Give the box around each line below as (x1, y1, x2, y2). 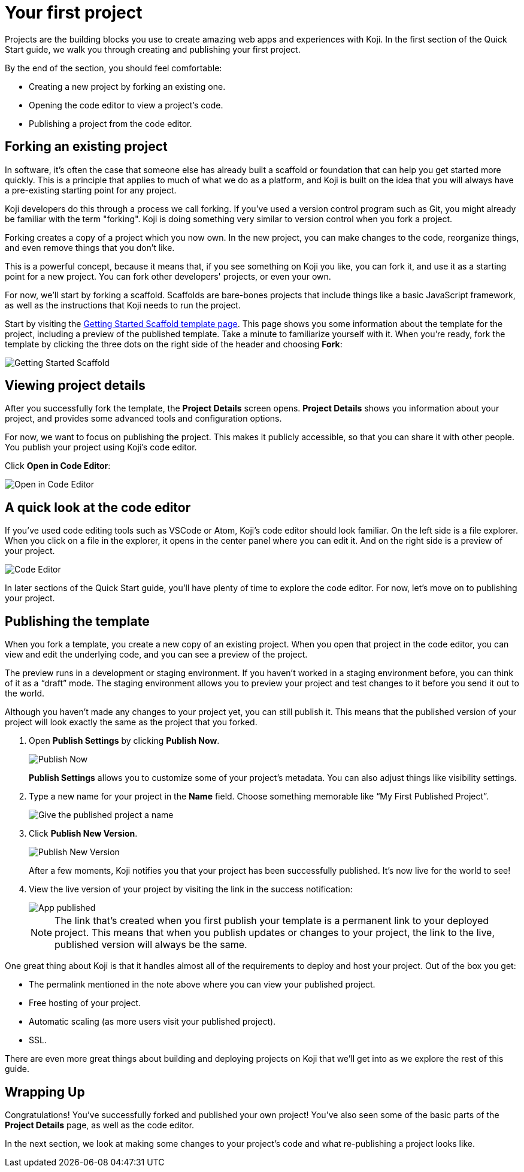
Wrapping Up (5, 1084, 85, 1100)
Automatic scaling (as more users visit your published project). (29, 1016, 276, 1027)
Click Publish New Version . (29, 828, 138, 839)
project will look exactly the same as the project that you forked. (5, 717, 258, 728)
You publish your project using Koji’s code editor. (5, 442, 197, 453)
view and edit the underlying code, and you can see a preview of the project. (5, 649, 308, 660)
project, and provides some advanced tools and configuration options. (5, 413, 282, 424)
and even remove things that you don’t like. (5, 242, 175, 253)
